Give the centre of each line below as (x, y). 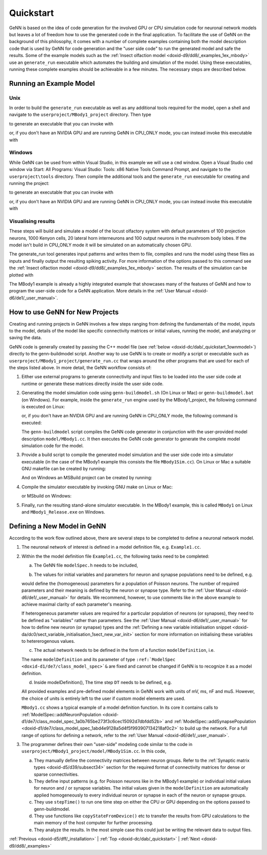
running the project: (29, 183)
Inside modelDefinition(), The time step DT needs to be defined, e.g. (103, 682)
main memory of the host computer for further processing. (93, 823)
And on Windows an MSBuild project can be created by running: (87, 478)
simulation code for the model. (53, 446)
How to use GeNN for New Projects (64, 312)
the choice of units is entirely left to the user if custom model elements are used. (103, 698)
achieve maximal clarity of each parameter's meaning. (77, 604)
